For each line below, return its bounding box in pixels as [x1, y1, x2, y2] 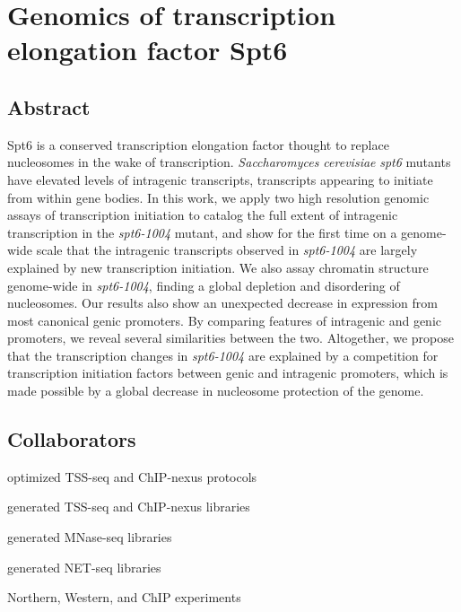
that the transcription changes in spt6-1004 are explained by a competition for [7, 345, 439, 364]
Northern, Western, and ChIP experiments [7, 588, 241, 607]
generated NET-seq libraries [7, 557, 161, 576]
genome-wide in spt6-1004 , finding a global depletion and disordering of [7, 275, 400, 294]
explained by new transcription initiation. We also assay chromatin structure [7, 258, 429, 276]
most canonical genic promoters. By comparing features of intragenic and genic [7, 310, 441, 329]
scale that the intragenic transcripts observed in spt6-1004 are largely [36, 240, 418, 259]
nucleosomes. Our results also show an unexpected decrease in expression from [7, 293, 438, 312]
